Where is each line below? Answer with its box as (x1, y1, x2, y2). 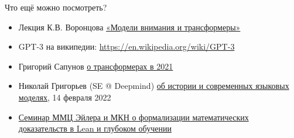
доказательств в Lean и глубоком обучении (18, 122, 172, 134)
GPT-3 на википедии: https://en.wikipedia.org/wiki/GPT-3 (18, 40, 235, 53)
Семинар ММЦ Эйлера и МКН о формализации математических (18, 111, 249, 123)
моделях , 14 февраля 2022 (18, 91, 111, 103)
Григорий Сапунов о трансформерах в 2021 (18, 60, 173, 72)
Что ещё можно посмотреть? (5, 1, 107, 13)
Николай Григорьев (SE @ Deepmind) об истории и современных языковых (18, 80, 289, 92)
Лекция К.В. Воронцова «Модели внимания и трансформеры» (18, 20, 241, 33)
